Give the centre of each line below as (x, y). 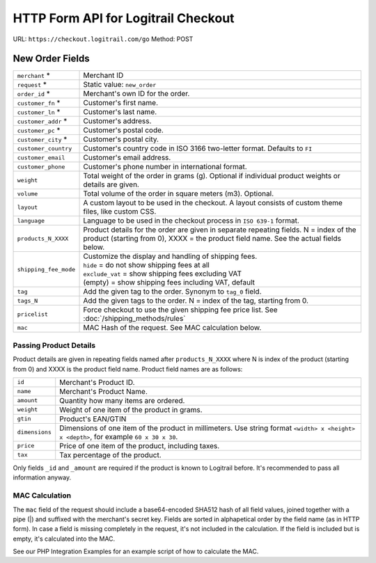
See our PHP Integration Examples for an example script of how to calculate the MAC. (136, 552)
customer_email (41, 158)
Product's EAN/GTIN (93, 419)
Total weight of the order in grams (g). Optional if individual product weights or (212, 176)
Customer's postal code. (123, 130)
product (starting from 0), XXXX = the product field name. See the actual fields (212, 239)
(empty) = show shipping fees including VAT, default (169, 283)
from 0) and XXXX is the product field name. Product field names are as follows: (128, 369)
